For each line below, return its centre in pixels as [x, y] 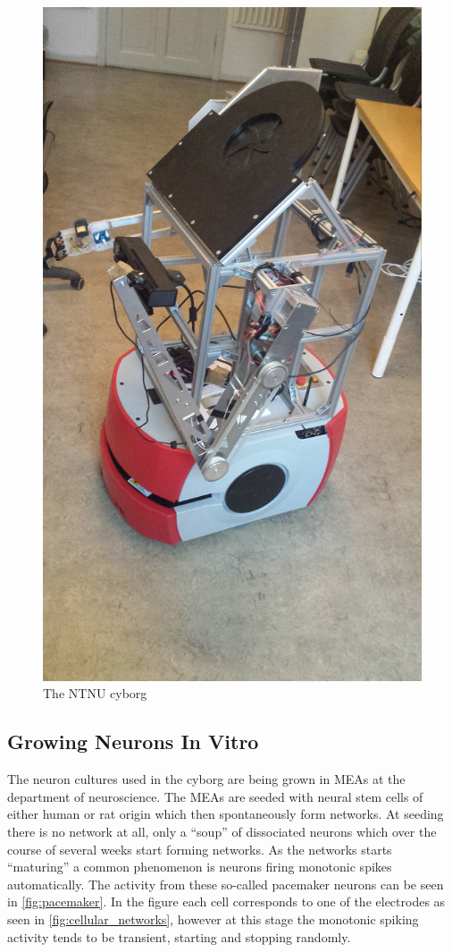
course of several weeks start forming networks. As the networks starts [200, 849]
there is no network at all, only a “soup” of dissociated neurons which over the [222, 831]
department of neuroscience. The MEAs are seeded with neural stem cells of [215, 796]
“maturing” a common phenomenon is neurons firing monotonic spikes [200, 867]
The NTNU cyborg [95, 693]
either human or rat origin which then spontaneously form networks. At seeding [226, 814]
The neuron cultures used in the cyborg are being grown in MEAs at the [206, 779]
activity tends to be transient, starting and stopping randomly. [179, 936]
